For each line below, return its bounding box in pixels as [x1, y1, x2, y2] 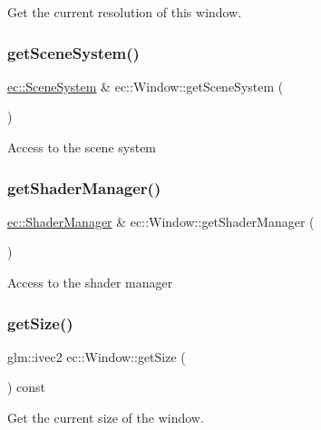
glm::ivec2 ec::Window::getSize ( [7, 347, 186, 366]
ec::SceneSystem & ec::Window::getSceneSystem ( [7, 76, 284, 95]
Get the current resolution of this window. [7, 3, 242, 21]
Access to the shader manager [7, 273, 173, 291]
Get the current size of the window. [7, 408, 204, 426]
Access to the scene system [7, 138, 157, 156]
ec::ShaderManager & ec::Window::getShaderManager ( [7, 211, 315, 230]
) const [7, 377, 46, 396]
